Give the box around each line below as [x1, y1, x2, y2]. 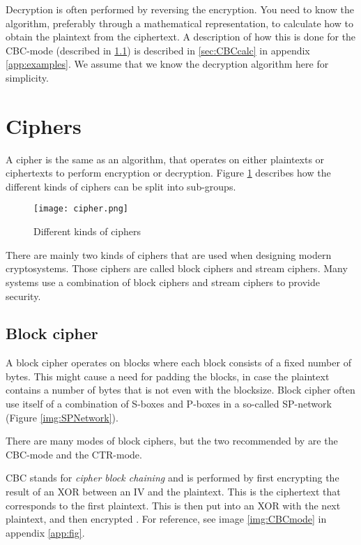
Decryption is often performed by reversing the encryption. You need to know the [6, 2, 354, 16]
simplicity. [6, 70, 49, 84]
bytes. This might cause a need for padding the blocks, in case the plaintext [6, 368, 330, 383]
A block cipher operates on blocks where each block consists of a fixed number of [6, 355, 351, 370]
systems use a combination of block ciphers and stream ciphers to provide [6, 274, 320, 289]
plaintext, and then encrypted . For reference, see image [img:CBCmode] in [6, 512, 327, 526]
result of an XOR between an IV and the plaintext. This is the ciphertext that [6, 484, 341, 499]
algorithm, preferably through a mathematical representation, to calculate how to [6, 15, 353, 30]
